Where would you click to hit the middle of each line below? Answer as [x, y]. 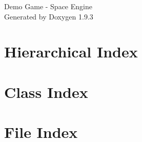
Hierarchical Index [71, 52]
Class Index [46, 92]
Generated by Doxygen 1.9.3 [49, 16]
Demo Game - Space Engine [48, 6]
